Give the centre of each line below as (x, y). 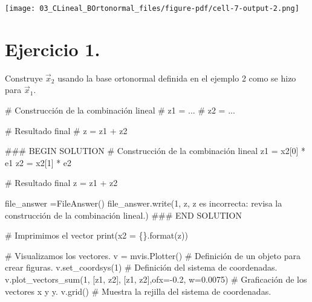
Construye (24, 78)
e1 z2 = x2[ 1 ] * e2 (38, 162)
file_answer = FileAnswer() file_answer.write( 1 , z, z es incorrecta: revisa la (144, 203)
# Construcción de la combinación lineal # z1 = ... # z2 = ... (120, 110)
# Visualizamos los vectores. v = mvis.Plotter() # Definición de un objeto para (153, 255)
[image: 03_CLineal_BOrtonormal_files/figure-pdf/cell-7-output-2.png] (152, 8)
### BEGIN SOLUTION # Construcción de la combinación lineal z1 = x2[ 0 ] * (155, 151)
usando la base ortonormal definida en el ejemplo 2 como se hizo (177, 78)
